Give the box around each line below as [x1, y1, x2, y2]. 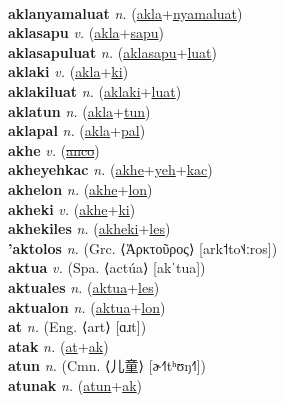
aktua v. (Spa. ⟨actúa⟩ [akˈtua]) [8, 257, 206, 278]
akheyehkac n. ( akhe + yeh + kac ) [8, 159, 213, 180]
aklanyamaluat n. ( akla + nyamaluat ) [8, 2, 243, 23]
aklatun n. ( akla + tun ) [8, 100, 151, 121]
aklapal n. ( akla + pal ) [8, 120, 146, 141]
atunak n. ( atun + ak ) [8, 374, 143, 395]
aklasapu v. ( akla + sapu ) [8, 22, 164, 43]
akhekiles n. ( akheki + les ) [8, 218, 171, 239]
